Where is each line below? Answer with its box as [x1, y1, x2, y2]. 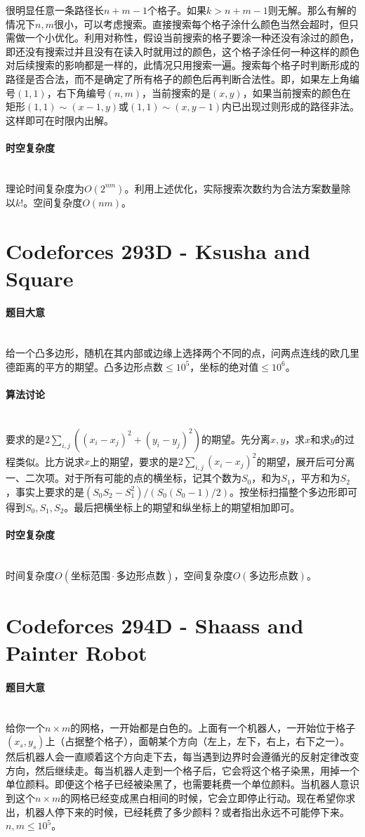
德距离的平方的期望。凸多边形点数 [6, 359, 163, 374]
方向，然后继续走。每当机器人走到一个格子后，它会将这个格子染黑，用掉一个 [6, 763, 359, 777]
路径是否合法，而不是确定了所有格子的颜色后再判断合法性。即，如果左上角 [6, 71, 350, 86]
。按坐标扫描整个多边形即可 [230, 484, 358, 499]
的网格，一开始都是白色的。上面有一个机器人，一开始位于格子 [70, 720, 356, 734]
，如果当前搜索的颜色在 [242, 85, 351, 100]
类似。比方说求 [15, 454, 84, 468]
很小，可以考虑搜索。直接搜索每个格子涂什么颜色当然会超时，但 [53, 16, 349, 31]
